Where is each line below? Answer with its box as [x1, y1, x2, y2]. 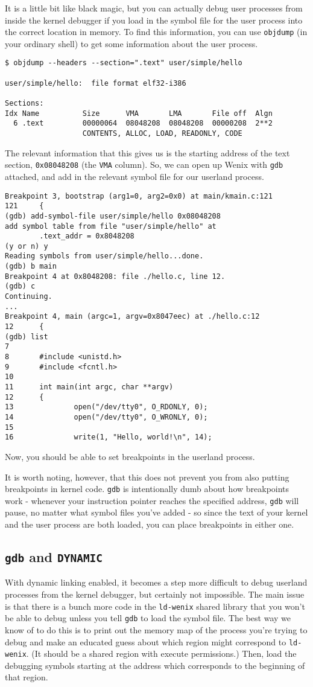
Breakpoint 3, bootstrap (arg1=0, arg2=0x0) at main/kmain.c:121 [5, 191, 273, 200]
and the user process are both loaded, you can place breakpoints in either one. [5, 518, 294, 531]
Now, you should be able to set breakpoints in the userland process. [5, 450, 255, 462]
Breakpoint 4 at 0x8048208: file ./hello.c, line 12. [5, 272, 226, 281]
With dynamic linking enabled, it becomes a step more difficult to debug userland [5, 576, 308, 589]
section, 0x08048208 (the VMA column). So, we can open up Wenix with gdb [5, 158, 283, 171]
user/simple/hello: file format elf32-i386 [5, 78, 186, 88]
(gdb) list [5, 332, 48, 341]
